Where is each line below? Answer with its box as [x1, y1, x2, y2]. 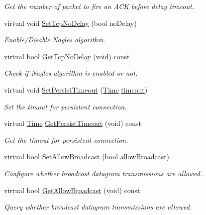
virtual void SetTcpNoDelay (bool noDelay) [4, 17, 137, 28]
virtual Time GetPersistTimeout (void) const [4, 118, 141, 128]
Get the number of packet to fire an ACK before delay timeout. [4, 1, 195, 11]
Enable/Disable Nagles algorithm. [4, 34, 106, 45]
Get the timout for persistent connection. [4, 134, 128, 145]
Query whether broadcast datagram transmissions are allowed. [4, 202, 192, 212]
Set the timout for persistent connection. [4, 101, 127, 111]
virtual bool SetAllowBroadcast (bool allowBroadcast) [4, 151, 170, 162]
